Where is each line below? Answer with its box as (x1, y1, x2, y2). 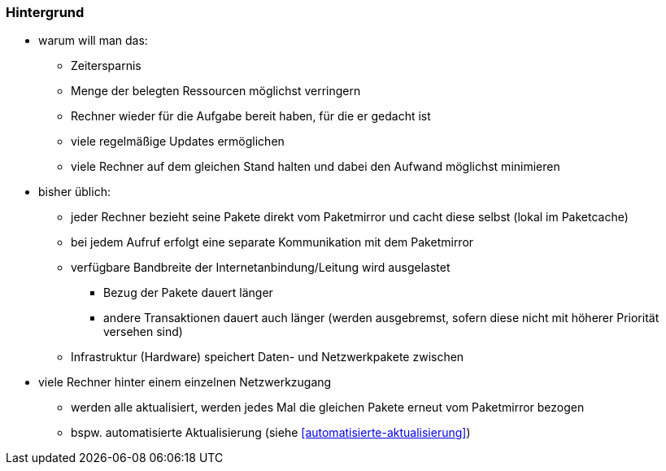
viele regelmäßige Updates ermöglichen (71, 134, 285, 149)
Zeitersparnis (71, 59, 141, 73)
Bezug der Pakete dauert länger (103, 286, 273, 300)
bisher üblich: (38, 185, 111, 199)
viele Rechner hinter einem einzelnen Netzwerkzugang (38, 375, 332, 390)
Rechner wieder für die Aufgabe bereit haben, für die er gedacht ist (71, 109, 431, 124)
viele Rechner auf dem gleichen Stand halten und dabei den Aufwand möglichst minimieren (71, 159, 560, 174)
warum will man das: (38, 33, 148, 48)
